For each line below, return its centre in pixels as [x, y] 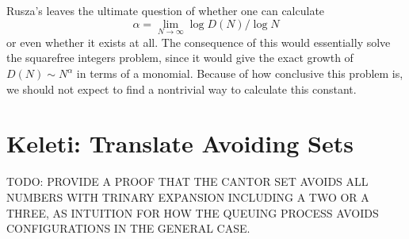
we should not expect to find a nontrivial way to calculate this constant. [182, 89]
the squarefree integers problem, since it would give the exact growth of [180, 58]
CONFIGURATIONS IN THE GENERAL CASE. [128, 228]
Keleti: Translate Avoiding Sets [180, 143]
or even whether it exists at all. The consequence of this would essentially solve [199, 42]
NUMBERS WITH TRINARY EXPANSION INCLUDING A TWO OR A [188, 197]
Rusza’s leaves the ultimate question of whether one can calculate [166, 10]
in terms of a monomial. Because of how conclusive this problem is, [240, 73]
